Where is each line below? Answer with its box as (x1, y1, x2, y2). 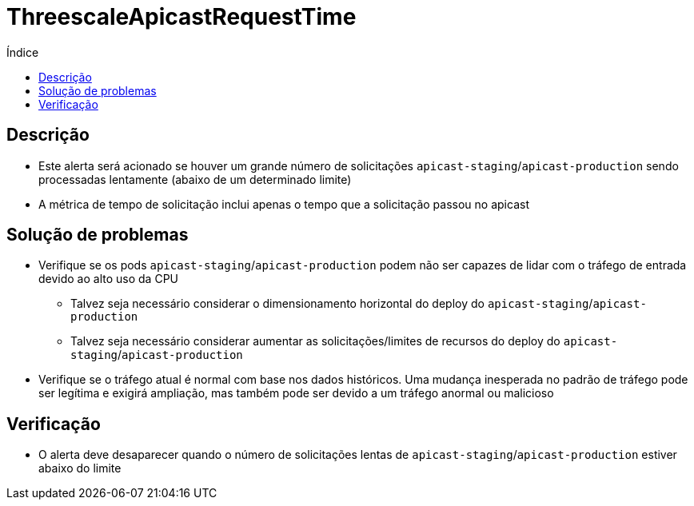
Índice (6, 45, 39, 59)
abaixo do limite (38, 461, 122, 476)
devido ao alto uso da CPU (38, 272, 179, 286)
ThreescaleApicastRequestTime (6, 3, 357, 30)
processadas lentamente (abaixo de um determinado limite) (38, 172, 352, 186)
